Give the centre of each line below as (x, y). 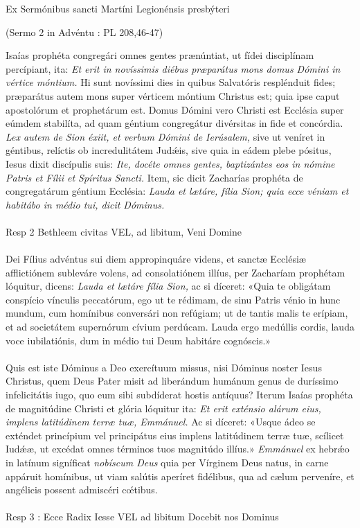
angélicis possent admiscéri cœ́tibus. (82, 490)
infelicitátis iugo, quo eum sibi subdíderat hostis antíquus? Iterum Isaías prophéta (179, 395)
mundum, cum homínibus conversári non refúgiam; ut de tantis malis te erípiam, (177, 313)
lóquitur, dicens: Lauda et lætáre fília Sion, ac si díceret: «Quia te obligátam (168, 286)
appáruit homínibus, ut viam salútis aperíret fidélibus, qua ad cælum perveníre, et (180, 476)
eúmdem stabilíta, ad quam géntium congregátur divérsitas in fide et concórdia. (174, 123)
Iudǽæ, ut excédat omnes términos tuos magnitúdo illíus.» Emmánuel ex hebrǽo (178, 449)
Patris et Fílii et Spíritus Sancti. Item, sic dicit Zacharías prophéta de (154, 177)
